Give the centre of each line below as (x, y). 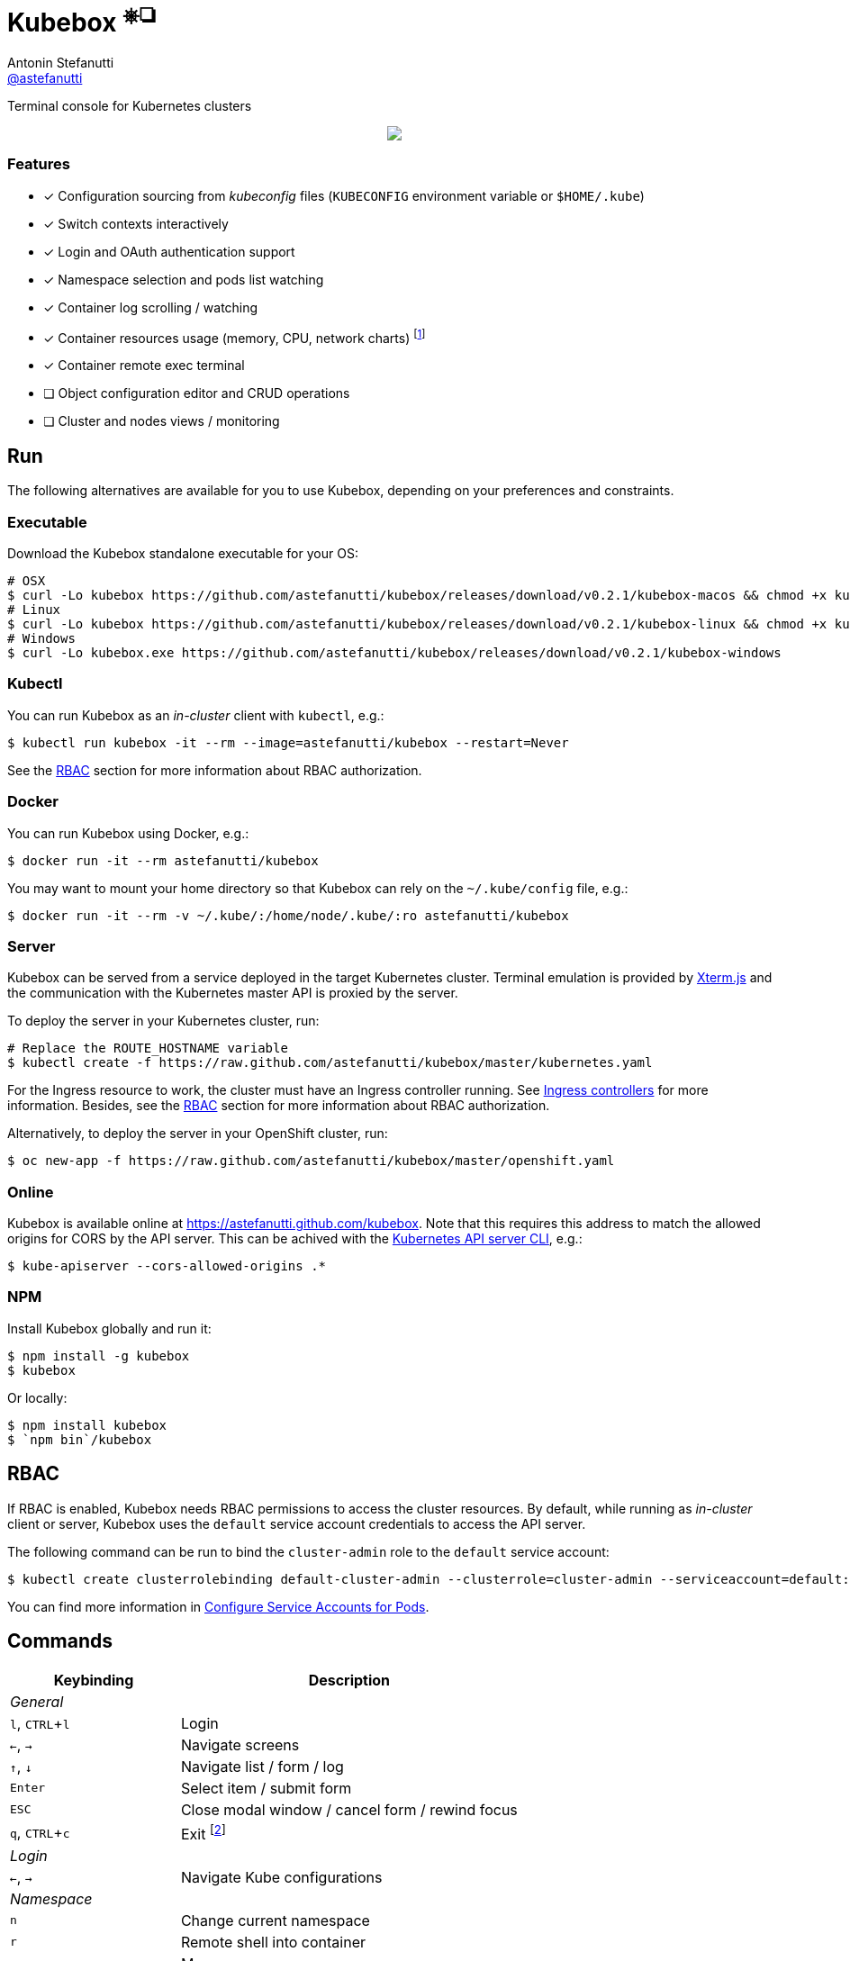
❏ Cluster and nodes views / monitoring (162, 421)
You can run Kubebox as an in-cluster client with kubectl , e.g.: (196, 715)
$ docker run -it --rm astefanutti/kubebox (163, 860)
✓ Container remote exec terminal (144, 366)
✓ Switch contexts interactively (136, 223)
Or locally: (37, 1397)
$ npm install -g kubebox (99, 1356)
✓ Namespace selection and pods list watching (184, 279)
